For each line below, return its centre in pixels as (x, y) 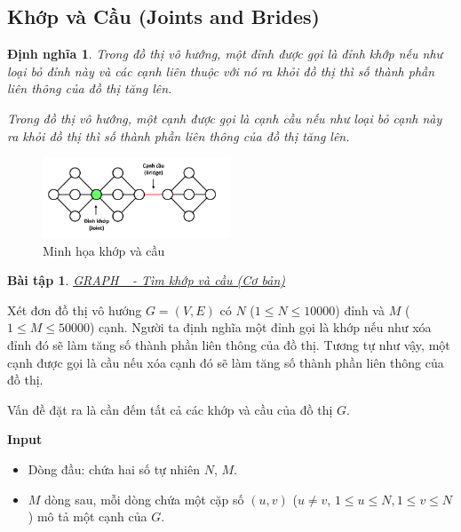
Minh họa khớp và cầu (104, 250)
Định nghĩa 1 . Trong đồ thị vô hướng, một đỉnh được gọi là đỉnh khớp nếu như (225, 54)
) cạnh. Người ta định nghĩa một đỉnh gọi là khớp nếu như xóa (260, 327)
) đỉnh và (360, 310)
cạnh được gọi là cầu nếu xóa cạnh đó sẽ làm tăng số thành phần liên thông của (226, 362)
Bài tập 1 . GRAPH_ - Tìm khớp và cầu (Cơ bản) (147, 280)
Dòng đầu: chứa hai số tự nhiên (114, 469)
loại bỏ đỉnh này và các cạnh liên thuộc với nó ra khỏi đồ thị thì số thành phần (221, 71)
